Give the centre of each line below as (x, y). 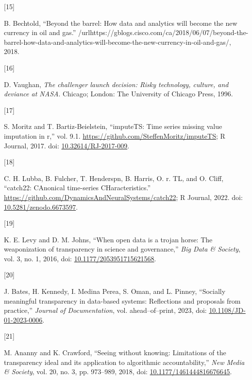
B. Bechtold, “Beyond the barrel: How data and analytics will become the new (121, 23)
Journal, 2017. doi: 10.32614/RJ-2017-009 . (67, 145)
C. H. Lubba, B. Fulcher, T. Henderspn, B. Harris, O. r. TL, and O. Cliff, (114, 178)
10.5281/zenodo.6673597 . (41, 207)
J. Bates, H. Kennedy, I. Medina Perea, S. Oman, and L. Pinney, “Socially (115, 291)
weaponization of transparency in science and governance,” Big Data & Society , (122, 249)
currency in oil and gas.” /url (47, 32)
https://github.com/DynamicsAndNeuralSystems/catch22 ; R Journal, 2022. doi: (123, 197)
